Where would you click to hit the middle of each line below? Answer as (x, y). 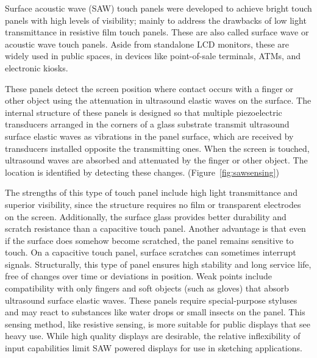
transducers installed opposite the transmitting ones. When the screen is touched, (157, 148)
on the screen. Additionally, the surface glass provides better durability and (146, 216)
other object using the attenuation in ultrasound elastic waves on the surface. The (158, 100)
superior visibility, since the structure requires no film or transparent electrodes (153, 204)
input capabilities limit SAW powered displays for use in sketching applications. (154, 348)
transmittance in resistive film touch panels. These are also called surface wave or (157, 32)
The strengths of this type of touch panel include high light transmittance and (151, 192)
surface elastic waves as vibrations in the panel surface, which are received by (149, 136)
